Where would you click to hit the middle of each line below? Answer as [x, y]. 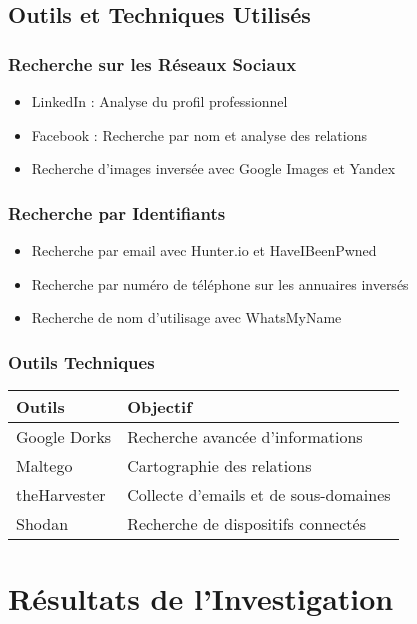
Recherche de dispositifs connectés [246, 523]
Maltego [44, 465]
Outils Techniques [81, 361]
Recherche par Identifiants [117, 212]
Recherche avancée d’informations [245, 436]
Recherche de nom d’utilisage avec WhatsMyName [186, 317]
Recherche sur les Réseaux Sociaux [152, 63]
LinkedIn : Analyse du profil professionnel [159, 101]
